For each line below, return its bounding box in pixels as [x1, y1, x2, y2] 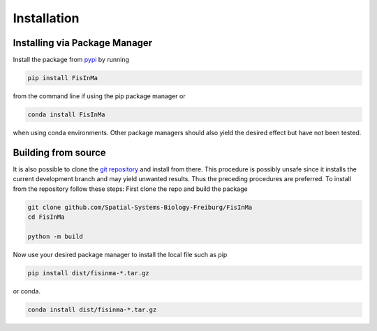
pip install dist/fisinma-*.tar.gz [27, 269, 149, 277]
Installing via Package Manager [13, 37, 153, 49]
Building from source [13, 146, 106, 158]
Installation [13, 10, 80, 26]
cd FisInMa [27, 213, 65, 221]
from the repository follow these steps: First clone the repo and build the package [13, 185, 248, 193]
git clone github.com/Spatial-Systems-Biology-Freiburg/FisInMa [27, 203, 253, 211]
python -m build [27, 232, 84, 240]
